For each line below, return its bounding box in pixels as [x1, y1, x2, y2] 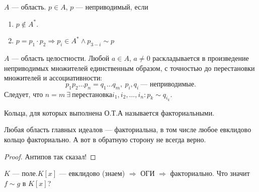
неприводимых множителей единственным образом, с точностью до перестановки [4, 62, 255, 73]
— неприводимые [140, 80, 194, 88]
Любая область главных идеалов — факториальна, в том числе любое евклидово [4, 124, 251, 135]
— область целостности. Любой [12, 52, 110, 63]
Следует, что [4, 88, 43, 99]
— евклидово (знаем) [59, 168, 125, 178]
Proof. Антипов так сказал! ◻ [4, 151, 96, 161]
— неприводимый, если [75, 2, 148, 12]
